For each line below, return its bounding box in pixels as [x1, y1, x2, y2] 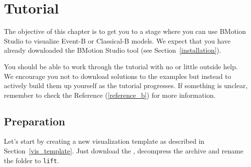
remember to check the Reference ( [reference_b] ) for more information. [4, 90, 216, 100]
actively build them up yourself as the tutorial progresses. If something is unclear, [4, 80, 248, 91]
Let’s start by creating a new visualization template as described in [4, 136, 205, 146]
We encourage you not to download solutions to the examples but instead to [4, 71, 232, 81]
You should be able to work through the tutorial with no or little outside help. [4, 61, 238, 71]
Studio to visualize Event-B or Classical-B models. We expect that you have [4, 35, 231, 46]
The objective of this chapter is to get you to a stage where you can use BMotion [4, 26, 246, 36]
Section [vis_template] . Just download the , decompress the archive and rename [4, 146, 244, 156]
